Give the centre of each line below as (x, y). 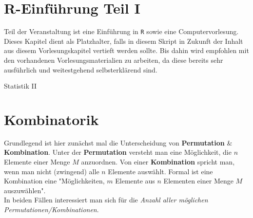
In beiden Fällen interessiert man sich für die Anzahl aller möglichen (106, 200)
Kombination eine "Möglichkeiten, (54, 181)
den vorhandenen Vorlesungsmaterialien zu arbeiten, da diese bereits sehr (114, 60)
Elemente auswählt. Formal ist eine (160, 171)
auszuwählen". (25, 190)
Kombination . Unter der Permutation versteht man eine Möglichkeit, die (118, 152)
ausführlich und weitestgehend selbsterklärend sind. (81, 69)
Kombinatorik (51, 119)
